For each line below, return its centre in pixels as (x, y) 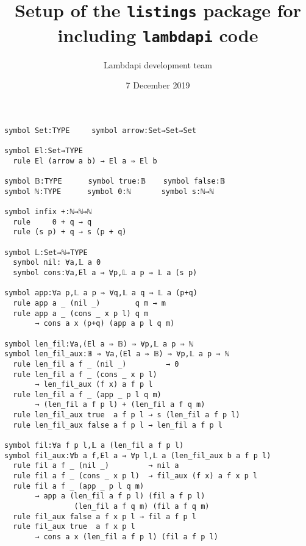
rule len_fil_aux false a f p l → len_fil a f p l (118, 425)
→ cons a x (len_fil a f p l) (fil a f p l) (126, 537)
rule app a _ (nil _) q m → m (89, 303)
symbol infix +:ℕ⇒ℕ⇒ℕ (48, 212)
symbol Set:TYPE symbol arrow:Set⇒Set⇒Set (100, 130)
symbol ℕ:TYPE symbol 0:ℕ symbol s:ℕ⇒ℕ (109, 191)
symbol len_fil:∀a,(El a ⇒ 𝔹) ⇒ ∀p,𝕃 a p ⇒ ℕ (99, 344)
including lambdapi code (158, 34)
